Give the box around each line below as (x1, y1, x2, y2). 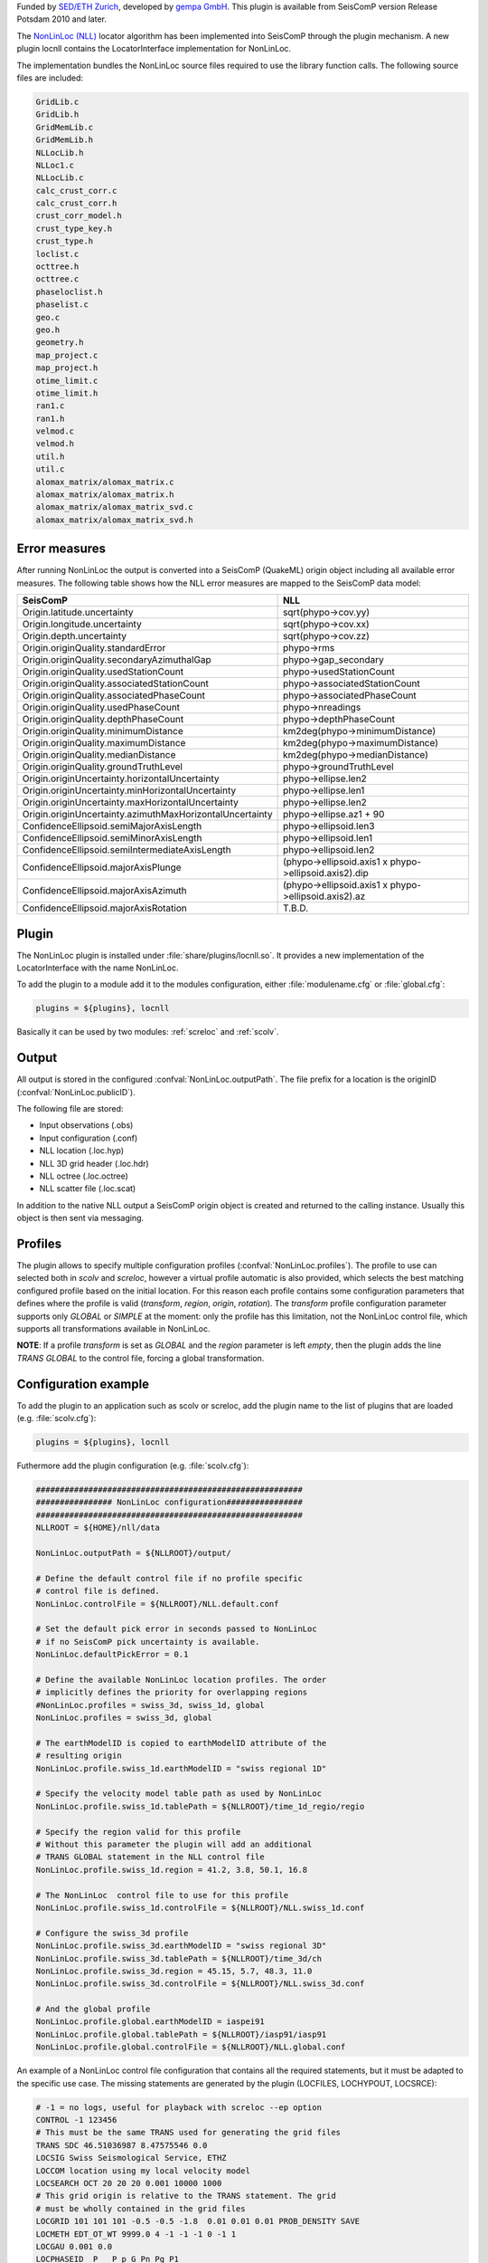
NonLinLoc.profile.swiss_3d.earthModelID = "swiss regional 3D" (35, 1941, 327, 1951)
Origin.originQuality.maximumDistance (22, 737, 186, 750)
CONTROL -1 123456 (35, 2115, 117, 2125)
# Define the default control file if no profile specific (35, 1573, 303, 1583)
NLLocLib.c (35, 173, 84, 183)
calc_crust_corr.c (35, 186, 117, 196)
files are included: (16, 72, 84, 83)
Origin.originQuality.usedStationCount (22, 665, 184, 678)
